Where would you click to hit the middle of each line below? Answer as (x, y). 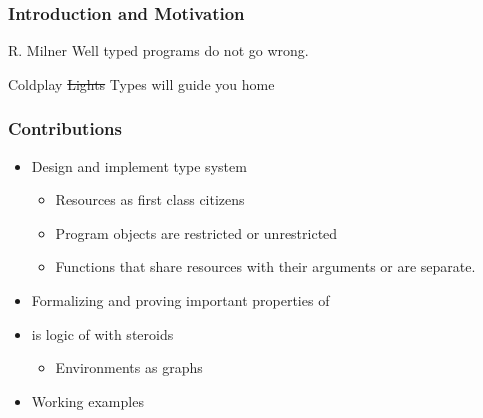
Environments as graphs (129, 367)
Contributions (65, 128)
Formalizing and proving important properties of (180, 300)
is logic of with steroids (102, 333)
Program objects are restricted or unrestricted (196, 232)
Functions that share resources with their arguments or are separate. (265, 266)
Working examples (87, 400)
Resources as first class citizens (150, 199)
